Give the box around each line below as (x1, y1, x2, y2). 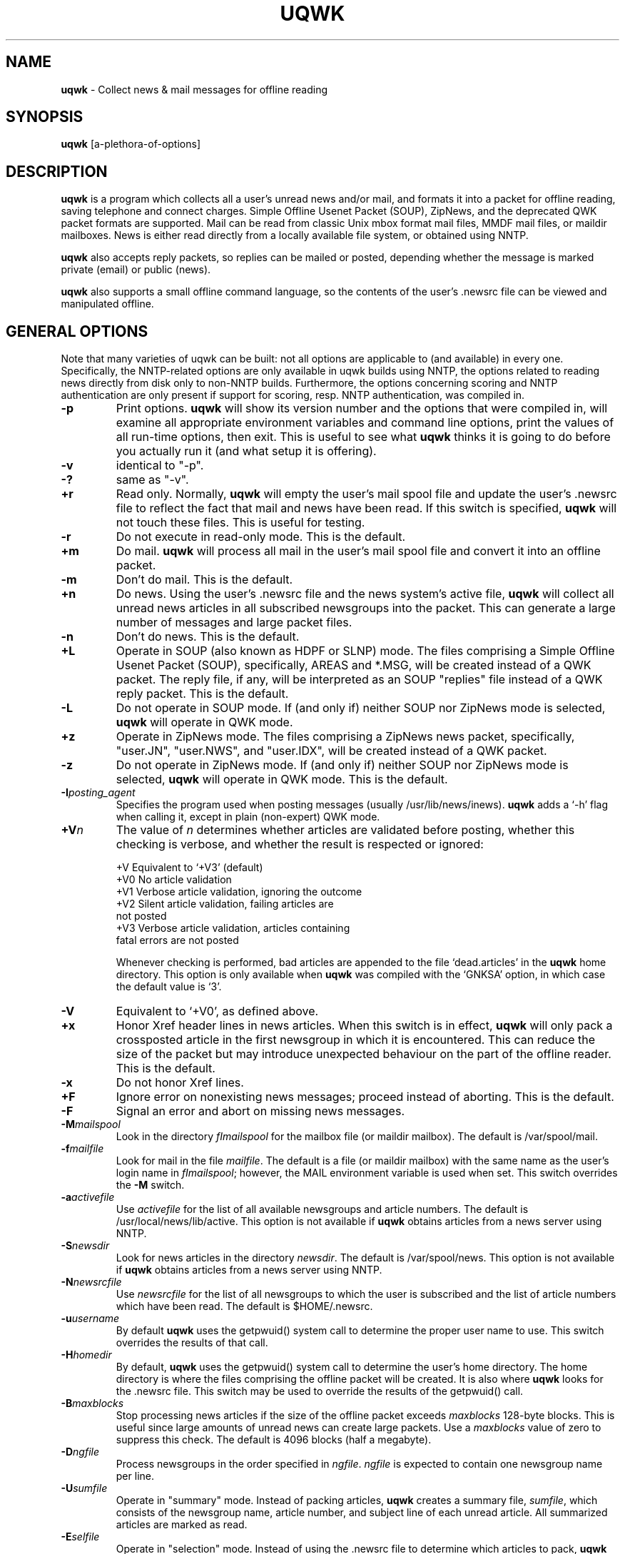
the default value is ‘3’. (116, 980, 222, 993)
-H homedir (61, 1349, 112, 1361)
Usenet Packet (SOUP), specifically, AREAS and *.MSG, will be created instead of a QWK (116, 658, 591, 673)
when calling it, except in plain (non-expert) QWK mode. (116, 811, 380, 823)
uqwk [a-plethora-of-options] (61, 138, 200, 151)
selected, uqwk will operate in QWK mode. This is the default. (116, 772, 448, 787)
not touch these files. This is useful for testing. (116, 515, 365, 530)
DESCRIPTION (6, 162, 108, 181)
